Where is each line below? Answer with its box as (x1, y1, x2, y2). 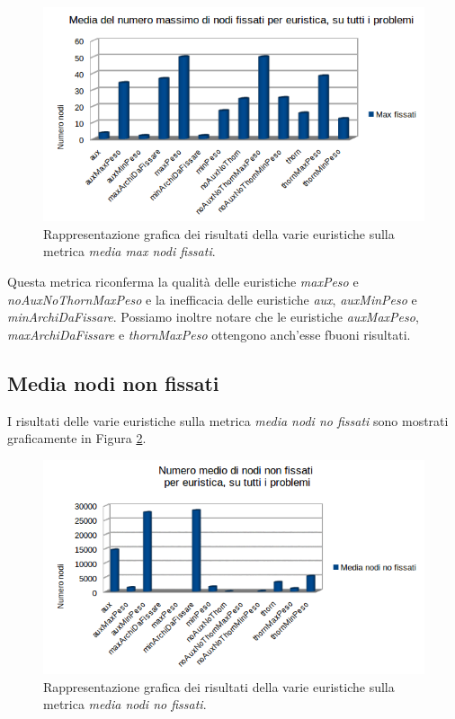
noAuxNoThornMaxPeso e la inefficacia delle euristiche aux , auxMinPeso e (7, 289, 417, 308)
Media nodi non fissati (7, 368, 219, 396)
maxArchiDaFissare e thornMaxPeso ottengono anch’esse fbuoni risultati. (7, 324, 411, 343)
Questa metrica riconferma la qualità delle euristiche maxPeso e (7, 272, 359, 291)
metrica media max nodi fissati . (43, 242, 216, 261)
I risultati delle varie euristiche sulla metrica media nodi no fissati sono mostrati (7, 411, 449, 430)
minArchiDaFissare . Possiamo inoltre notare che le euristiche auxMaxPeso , (7, 307, 419, 326)
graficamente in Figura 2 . (7, 429, 147, 448)
